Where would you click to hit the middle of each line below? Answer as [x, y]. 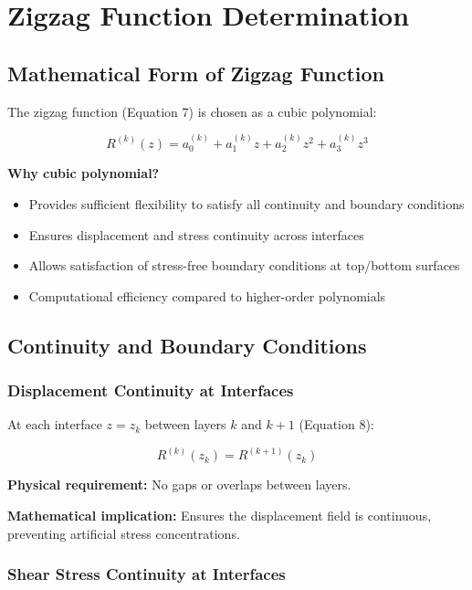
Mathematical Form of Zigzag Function [196, 73]
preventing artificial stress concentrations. [124, 533]
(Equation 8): [336, 424]
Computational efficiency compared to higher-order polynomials [207, 295]
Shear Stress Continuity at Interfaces [147, 574]
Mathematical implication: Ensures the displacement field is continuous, [220, 515]
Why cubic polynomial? [84, 173]
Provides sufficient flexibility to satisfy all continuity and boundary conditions [246, 204]
